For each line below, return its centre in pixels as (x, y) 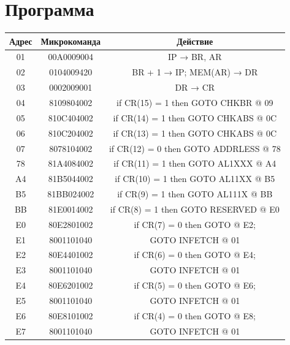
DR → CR (195, 87)
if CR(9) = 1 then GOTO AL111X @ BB (195, 194)
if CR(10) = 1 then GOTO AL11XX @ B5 (195, 179)
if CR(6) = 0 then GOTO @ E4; (195, 255)
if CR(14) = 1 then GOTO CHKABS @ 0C (195, 117)
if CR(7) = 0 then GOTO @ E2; (195, 224)
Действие (195, 41)
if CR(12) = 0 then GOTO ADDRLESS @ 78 (195, 148)
